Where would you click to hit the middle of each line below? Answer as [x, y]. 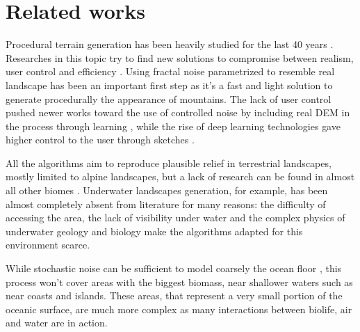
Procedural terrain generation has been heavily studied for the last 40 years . [170, 44]
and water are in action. [57, 323]
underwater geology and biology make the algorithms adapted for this [154, 231]
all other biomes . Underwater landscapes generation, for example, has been [167, 190]
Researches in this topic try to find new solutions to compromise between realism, [180, 57]
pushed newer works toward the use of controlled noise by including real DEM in [178, 112]
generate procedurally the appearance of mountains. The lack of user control [169, 98]
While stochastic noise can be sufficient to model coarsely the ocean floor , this [174, 268]
